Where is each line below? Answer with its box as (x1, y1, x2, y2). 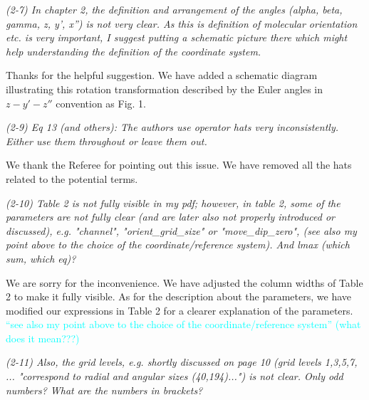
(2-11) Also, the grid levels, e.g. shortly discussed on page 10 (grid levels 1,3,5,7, (6, 354, 358, 369)
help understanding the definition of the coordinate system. (6, 43, 261, 58)
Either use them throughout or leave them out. (6, 133, 207, 148)
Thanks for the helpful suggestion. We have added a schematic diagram (6, 68, 318, 83)
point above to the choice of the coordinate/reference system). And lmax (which (6, 237, 350, 252)
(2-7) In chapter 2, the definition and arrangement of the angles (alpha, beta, (6, 2, 343, 16)
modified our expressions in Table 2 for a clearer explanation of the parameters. (6, 302, 353, 317)
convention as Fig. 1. (56, 95, 146, 110)
